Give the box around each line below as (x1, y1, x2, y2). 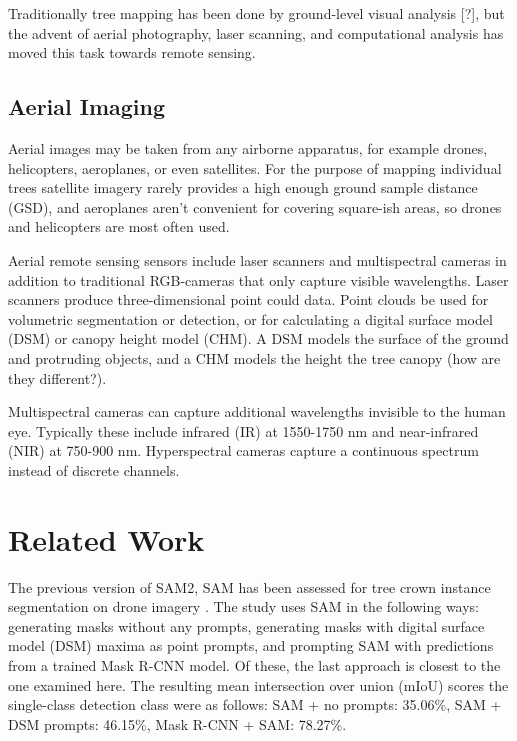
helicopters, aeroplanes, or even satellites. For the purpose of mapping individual (8, 157, 502, 178)
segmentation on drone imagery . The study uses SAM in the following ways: (8, 596, 480, 617)
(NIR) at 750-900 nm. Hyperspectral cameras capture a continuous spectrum (8, 440, 479, 461)
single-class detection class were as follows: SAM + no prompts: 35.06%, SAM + (8, 694, 502, 715)
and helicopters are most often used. (8, 216, 230, 237)
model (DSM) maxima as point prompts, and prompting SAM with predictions (8, 635, 494, 656)
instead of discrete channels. (8, 459, 180, 480)
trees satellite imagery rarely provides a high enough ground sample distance (8, 177, 478, 198)
